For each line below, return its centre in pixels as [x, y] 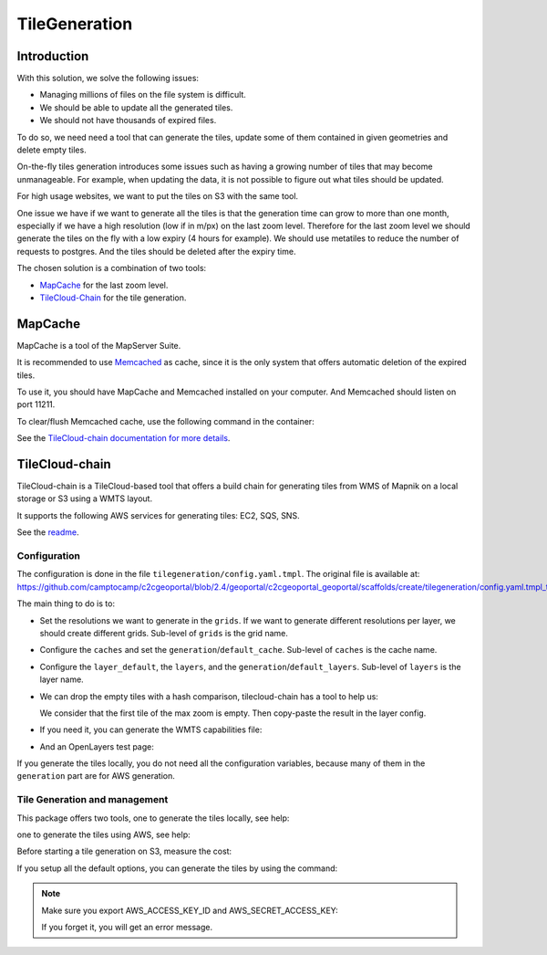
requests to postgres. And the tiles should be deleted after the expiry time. [156, 251]
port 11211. [36, 404]
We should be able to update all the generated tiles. [136, 107]
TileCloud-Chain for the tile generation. [113, 298]
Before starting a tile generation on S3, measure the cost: [124, 851]
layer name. [62, 679]
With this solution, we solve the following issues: [108, 79]
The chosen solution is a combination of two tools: [112, 268]
